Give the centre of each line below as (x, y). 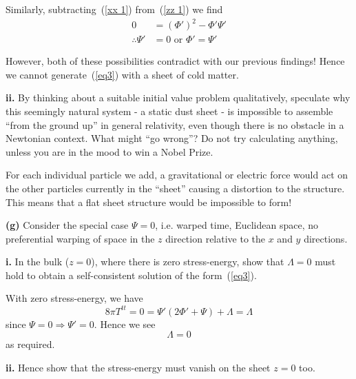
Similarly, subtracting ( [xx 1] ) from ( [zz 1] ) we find (114, 9)
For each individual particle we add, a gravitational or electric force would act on (177, 175)
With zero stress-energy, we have (74, 298)
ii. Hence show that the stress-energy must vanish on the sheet (138, 367)
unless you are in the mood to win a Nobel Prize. (109, 151)
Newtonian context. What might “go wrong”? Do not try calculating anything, (172, 138)
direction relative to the (216, 238)
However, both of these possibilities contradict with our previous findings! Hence (175, 61)
